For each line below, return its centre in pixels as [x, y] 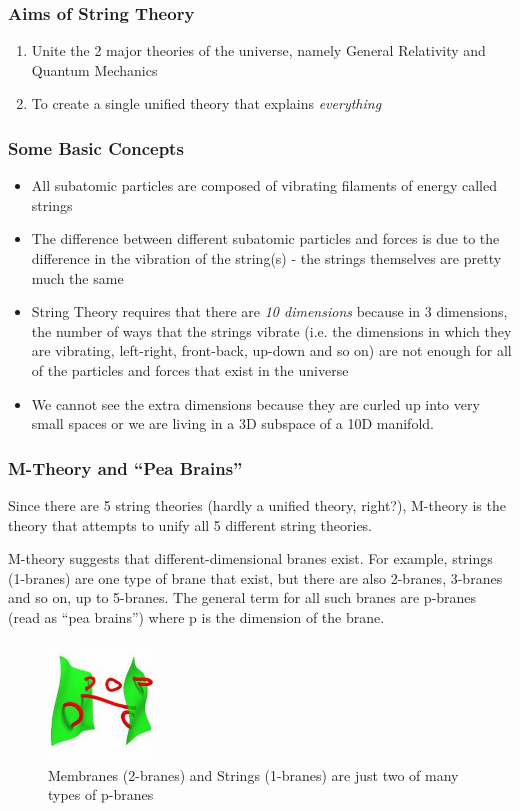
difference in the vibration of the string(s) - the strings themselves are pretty [266, 258]
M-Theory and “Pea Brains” [125, 467]
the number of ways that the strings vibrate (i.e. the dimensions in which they [271, 330]
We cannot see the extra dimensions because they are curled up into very [255, 403]
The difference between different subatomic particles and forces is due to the [265, 238]
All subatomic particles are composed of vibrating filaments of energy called [264, 185]
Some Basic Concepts [96, 147]
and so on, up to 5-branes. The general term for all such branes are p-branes [242, 597]
